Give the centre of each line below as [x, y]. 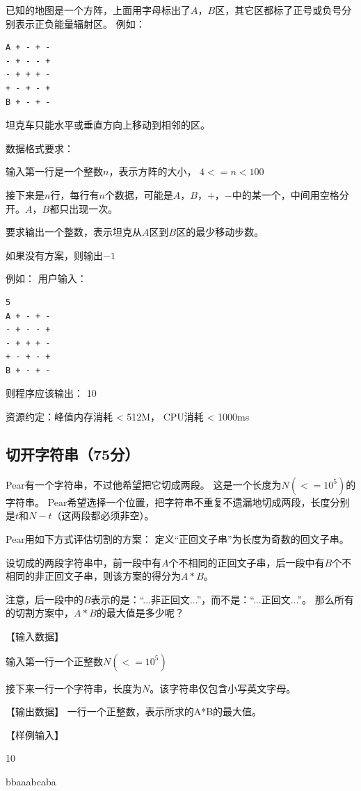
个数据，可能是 [139, 194]
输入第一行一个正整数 [54, 661]
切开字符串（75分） [73, 454]
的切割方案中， [40, 613]
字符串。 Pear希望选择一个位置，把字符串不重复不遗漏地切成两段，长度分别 [178, 501]
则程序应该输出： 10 [51, 393]
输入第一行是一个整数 [54, 171]
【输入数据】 [35, 636]
